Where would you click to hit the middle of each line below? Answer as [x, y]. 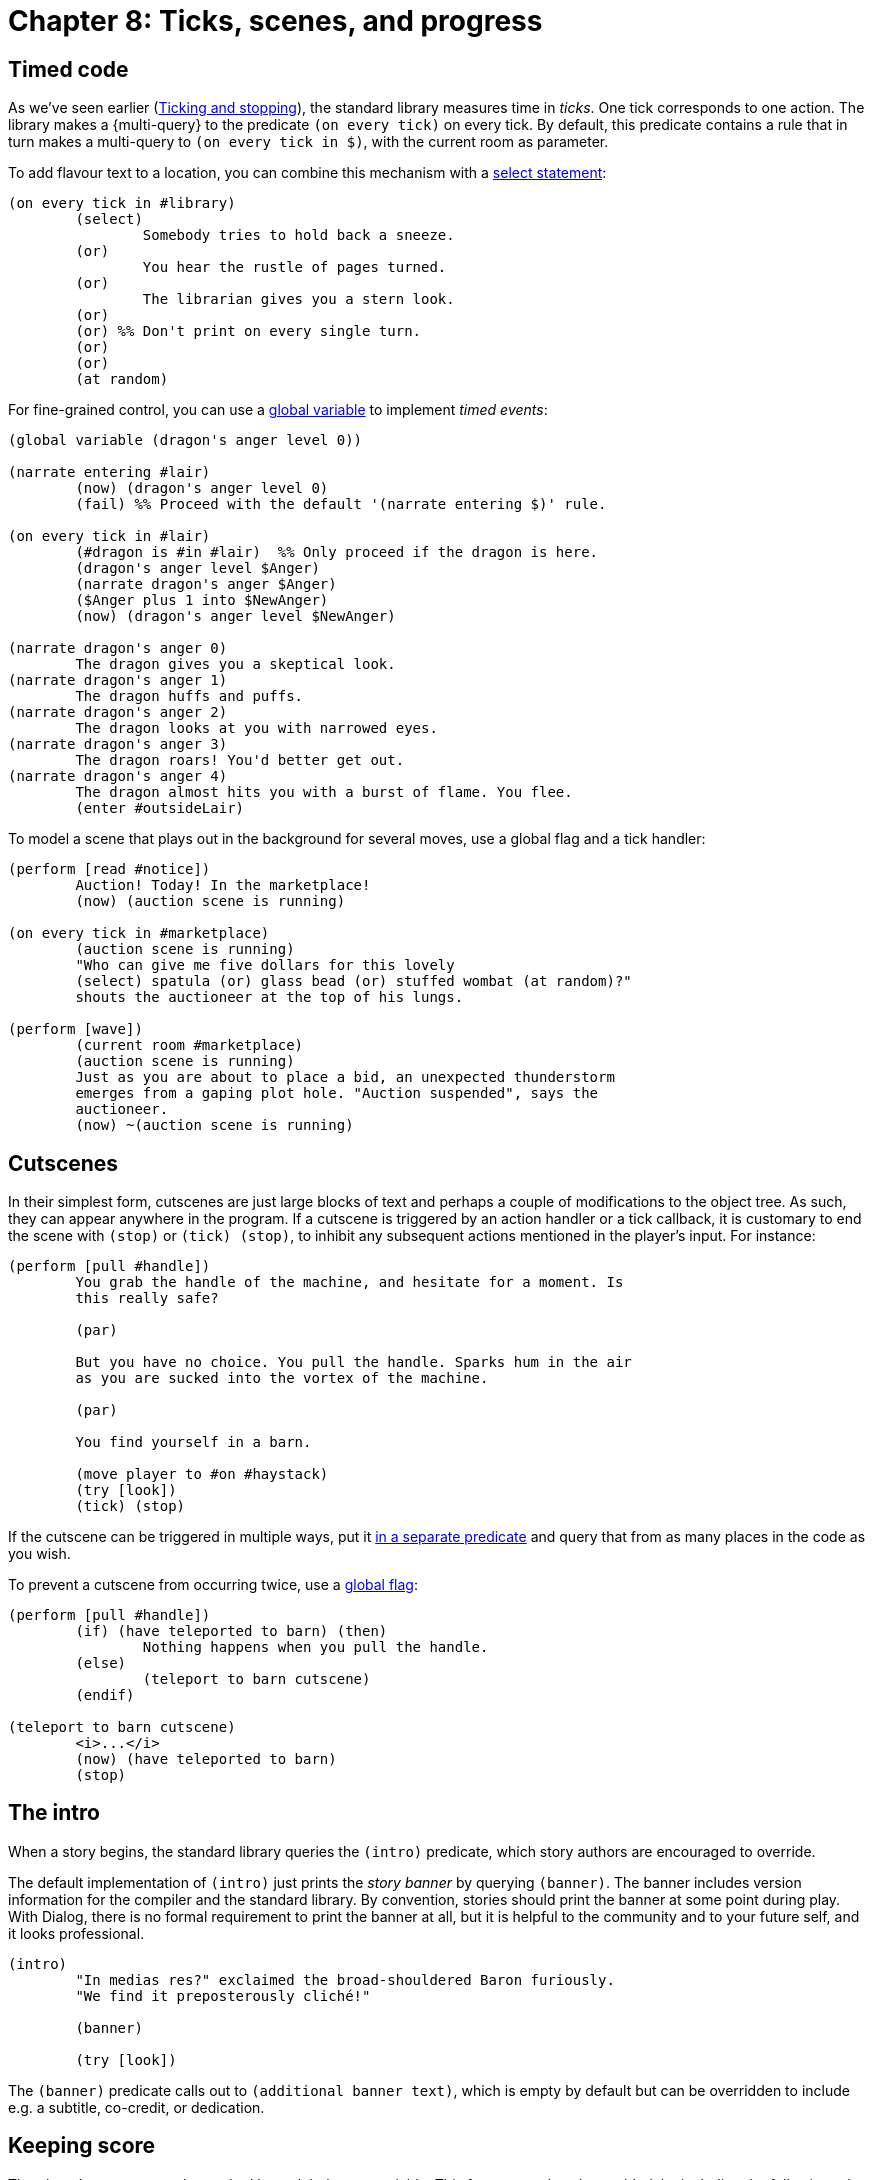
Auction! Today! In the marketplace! [223, 885]
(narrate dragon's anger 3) [118, 744]
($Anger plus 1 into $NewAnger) [202, 600]
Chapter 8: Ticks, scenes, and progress [275, 21]
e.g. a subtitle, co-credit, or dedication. [136, 2107]
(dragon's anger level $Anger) [197, 568]
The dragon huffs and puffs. [189, 696]
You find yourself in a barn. [193, 1442]
